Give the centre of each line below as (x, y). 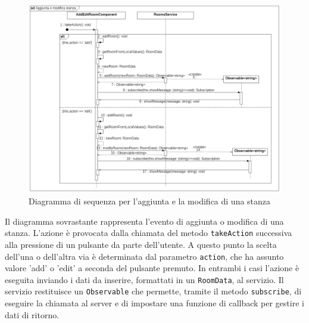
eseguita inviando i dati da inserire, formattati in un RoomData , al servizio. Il (144, 279)
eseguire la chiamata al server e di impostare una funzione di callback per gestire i (154, 303)
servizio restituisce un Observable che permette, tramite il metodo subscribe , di (153, 291)
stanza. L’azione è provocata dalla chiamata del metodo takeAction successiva (149, 233)
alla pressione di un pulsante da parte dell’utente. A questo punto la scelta (141, 244)
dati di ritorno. (32, 314)
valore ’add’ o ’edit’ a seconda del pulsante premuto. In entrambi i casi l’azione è (152, 268)
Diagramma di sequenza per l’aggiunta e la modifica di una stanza (150, 201)
